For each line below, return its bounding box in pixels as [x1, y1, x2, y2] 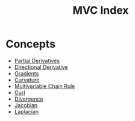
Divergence [14, 95, 43, 102]
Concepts [5, 37, 55, 51]
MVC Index [72, 4, 129, 17]
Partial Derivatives [14, 57, 60, 64]
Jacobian [14, 101, 38, 108]
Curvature [14, 76, 40, 83]
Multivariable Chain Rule [14, 82, 75, 90]
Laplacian [14, 108, 39, 115]
